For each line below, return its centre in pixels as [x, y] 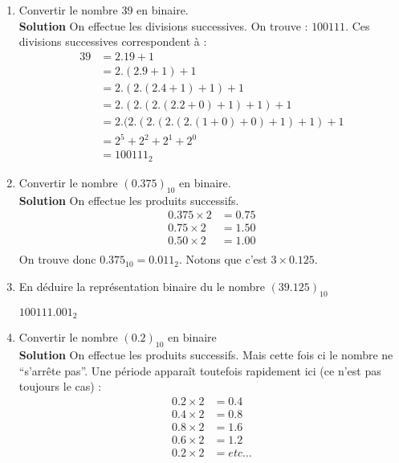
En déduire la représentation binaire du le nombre [142, 287]
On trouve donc [57, 259]
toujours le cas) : [60, 386]
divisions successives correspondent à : [113, 41]
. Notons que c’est [223, 259]
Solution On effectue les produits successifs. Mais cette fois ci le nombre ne [206, 355]
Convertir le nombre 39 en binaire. [104, 10]
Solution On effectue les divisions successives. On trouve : [163, 25]
